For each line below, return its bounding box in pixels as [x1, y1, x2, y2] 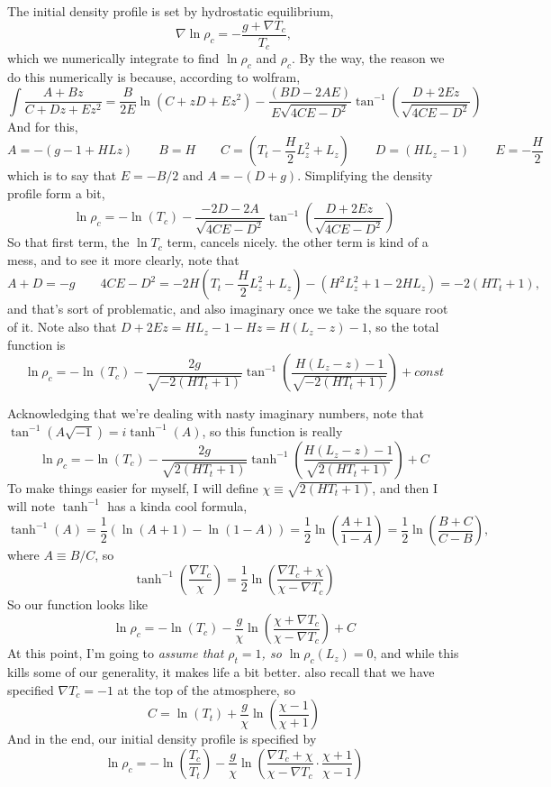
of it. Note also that [7, 317, 117, 336]
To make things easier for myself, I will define [7, 478, 258, 497]
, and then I [372, 478, 438, 497]
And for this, [7, 116, 78, 135]
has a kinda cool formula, [107, 496, 248, 515]
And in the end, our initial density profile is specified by [7, 729, 317, 748]
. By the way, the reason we [291, 49, 445, 68]
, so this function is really [202, 421, 343, 440]
